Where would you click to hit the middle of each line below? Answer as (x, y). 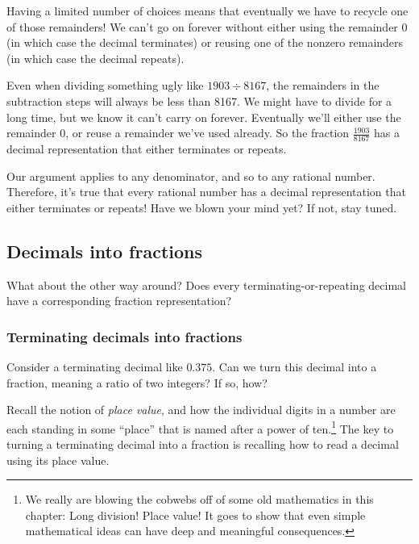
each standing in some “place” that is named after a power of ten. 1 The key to (200, 427)
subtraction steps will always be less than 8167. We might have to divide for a (199, 100)
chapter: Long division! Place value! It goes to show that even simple (195, 515)
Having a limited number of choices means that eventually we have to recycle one (207, 10)
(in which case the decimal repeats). (95, 58)
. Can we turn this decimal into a (295, 366)
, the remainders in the (323, 85)
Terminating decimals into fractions (124, 336)
